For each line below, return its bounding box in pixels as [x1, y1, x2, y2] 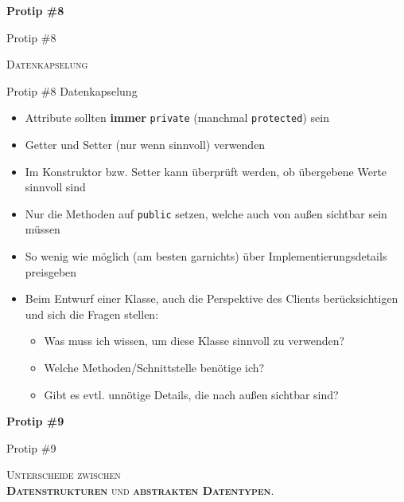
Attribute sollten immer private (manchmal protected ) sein [25, 109, 329, 126]
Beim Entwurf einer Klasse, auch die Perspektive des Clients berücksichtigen [25, 290, 398, 307]
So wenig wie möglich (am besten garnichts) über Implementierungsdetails [25, 248, 387, 265]
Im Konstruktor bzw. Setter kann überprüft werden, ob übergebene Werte [25, 163, 387, 179]
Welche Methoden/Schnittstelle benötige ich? [44, 359, 265, 376]
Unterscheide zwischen [6, 466, 121, 483]
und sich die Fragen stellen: [25, 305, 159, 322]
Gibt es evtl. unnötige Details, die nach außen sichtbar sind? [44, 386, 339, 402]
